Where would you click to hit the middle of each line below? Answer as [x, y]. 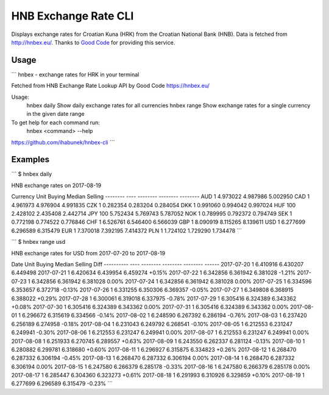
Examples [30, 159]
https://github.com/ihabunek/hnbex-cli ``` [63, 142]
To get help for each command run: [56, 123]
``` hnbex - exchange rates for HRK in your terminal [75, 74]
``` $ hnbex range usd [38, 242]
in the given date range [55, 114]
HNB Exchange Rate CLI [73, 16]
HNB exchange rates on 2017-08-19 [56, 185]
